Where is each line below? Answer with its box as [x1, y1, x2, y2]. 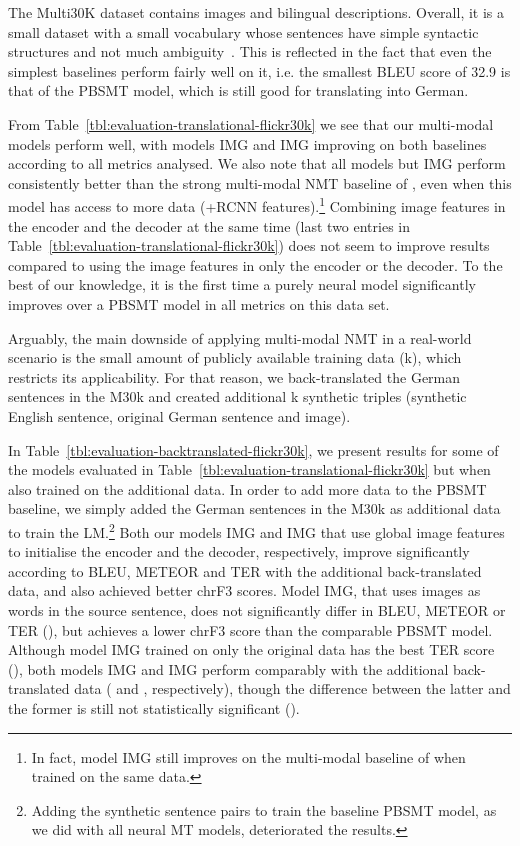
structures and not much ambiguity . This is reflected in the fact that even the [8, 41, 492, 62]
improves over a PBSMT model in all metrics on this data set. [8, 293, 390, 314]
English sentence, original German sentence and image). [8, 405, 351, 426]
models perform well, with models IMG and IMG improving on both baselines [8, 133, 487, 154]
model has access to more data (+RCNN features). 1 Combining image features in [8, 193, 506, 216]
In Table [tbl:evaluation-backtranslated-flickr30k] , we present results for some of [8, 439, 499, 460]
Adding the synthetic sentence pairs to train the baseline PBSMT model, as [31, 799, 497, 820]
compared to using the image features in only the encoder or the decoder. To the [8, 254, 503, 275]
